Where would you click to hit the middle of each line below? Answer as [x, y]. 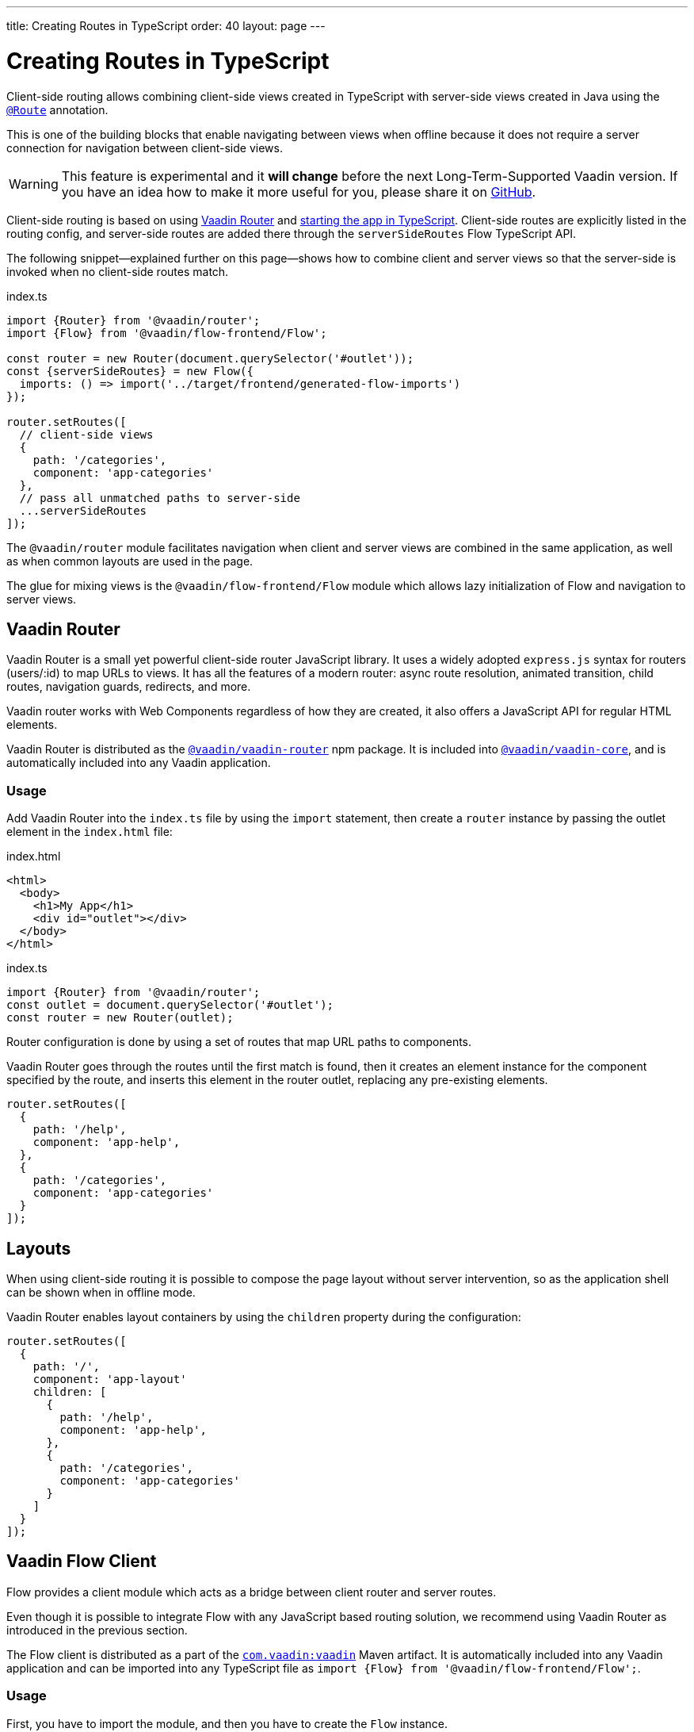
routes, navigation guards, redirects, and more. [129, 687]
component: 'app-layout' [110, 1379]
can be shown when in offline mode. [101, 1292]
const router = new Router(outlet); [120, 1018]
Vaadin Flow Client [82, 1561]
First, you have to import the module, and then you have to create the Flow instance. [227, 1723]
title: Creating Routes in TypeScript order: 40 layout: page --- [166, 26]
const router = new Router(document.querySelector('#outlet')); [210, 358]
